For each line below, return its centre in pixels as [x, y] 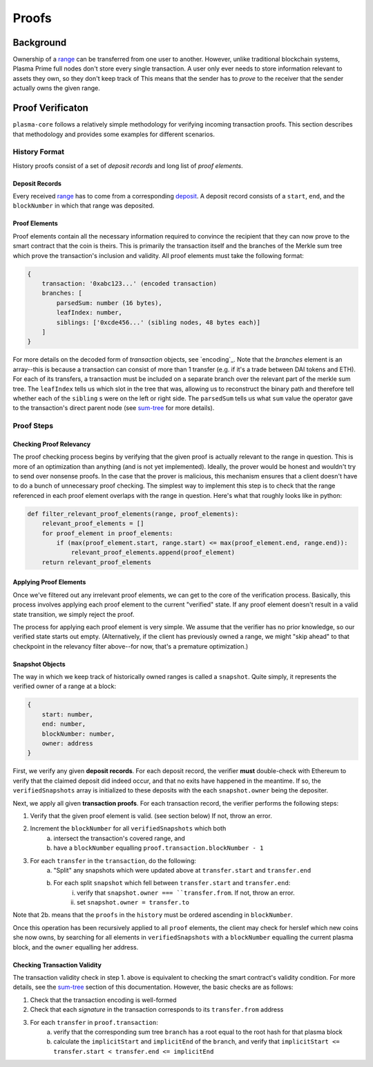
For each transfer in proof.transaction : [94, 1022]
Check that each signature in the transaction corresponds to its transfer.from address [157, 1010]
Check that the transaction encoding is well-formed [103, 1000]
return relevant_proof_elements [97, 562]
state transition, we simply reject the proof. [74, 614]
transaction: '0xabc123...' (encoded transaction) [129, 284]
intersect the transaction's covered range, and [119, 838]
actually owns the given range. [56, 88]
